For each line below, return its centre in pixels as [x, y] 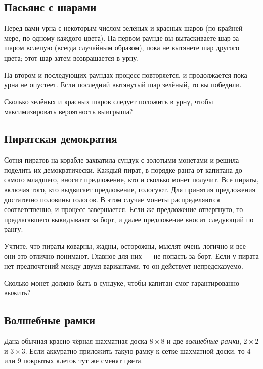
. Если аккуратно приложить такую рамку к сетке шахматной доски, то [135, 351]
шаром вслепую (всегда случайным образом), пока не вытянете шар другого [122, 48]
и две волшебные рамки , [204, 341]
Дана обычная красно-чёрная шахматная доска [76, 341]
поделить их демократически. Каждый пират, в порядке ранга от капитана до [123, 169]
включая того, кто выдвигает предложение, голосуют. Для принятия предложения [130, 189]
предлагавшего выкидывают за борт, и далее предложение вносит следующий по [129, 219]
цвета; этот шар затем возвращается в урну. [72, 57]
